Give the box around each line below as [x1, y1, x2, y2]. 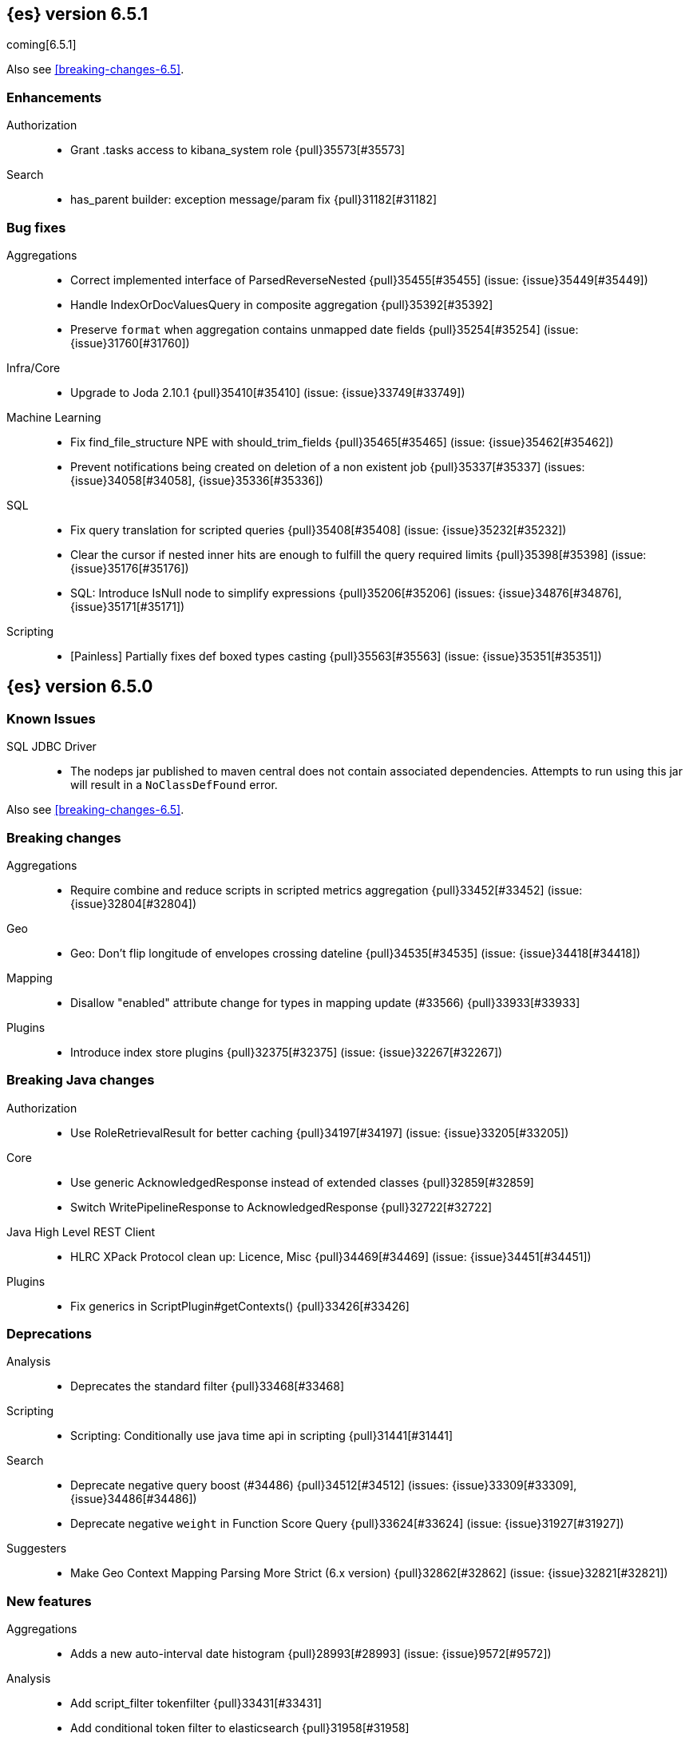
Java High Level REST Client [6, 1224, 156, 1239]
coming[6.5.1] [6, 38, 77, 52]
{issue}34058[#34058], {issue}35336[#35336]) [70, 473, 323, 487]
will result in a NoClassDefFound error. [70, 778, 278, 792]
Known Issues [6, 710, 96, 727]
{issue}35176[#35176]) [70, 561, 189, 575]
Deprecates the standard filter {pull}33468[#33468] [70, 1379, 345, 1394]
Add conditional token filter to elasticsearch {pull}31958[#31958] [70, 1721, 410, 1735]
